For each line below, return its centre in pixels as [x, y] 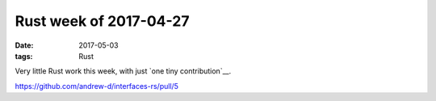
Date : [24, 45]
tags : [24, 56]
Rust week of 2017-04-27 [102, 21]
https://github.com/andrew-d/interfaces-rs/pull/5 [97, 86]
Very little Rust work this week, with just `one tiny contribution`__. [123, 71]
